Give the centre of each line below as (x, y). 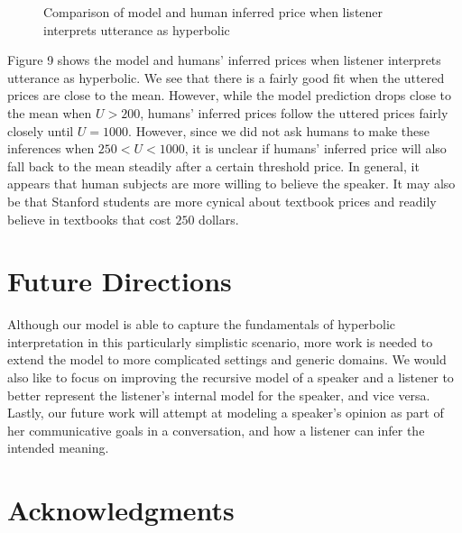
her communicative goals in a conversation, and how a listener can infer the (216, 430)
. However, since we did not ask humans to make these (279, 130)
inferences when (51, 148)
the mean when (50, 112)
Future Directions (120, 281)
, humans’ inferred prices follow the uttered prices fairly (294, 112)
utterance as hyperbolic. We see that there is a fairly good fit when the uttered (226, 77)
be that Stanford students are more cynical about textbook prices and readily (222, 201)
